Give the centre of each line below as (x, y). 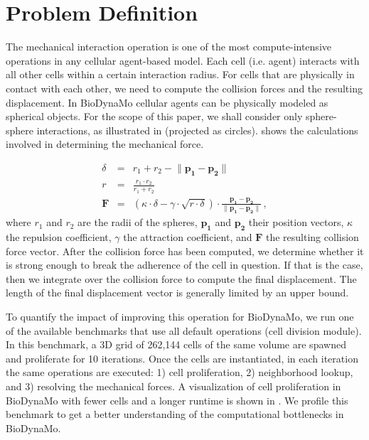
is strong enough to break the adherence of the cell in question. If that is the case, (184, 265)
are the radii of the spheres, (138, 222)
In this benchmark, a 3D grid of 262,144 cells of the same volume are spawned (176, 344)
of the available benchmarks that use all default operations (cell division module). (184, 330)
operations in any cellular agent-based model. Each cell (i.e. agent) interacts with (183, 60)
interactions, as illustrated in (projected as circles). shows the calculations (197, 130)
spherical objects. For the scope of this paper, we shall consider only (154, 116)
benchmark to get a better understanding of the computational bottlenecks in (175, 414)
